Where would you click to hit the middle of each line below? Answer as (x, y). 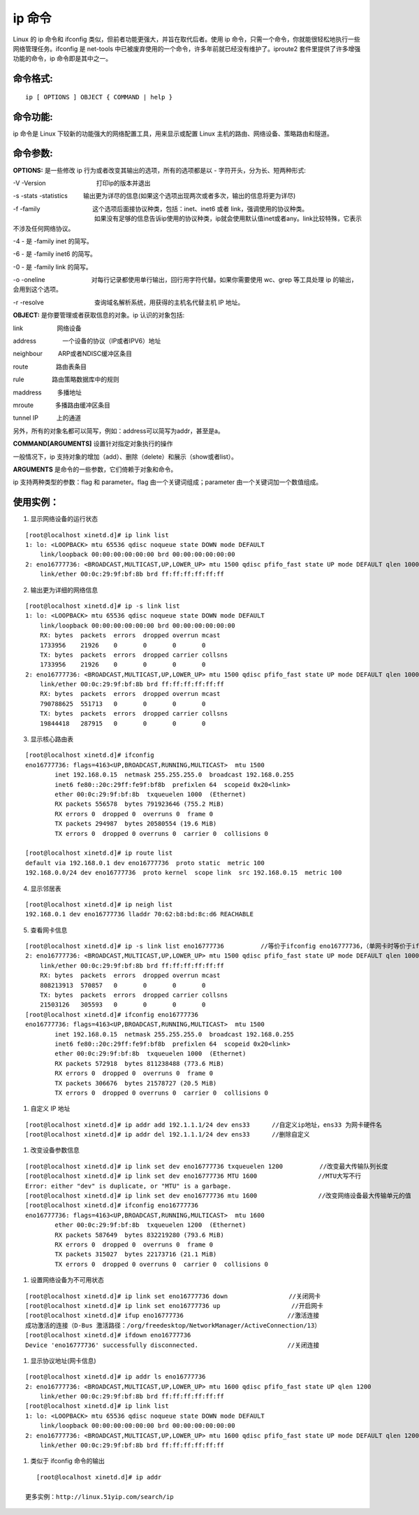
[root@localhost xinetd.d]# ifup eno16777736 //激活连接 (172, 1316)
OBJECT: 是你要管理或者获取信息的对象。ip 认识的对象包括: (99, 315)
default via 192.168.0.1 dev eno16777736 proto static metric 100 (145, 863)
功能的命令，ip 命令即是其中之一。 (62, 59)
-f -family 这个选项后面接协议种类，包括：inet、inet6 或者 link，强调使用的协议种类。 (161, 208)
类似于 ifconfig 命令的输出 (67, 1461)
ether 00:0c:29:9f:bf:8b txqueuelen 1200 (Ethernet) (150, 1225)
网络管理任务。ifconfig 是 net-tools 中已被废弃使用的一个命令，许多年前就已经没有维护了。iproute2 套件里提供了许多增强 (187, 48)
